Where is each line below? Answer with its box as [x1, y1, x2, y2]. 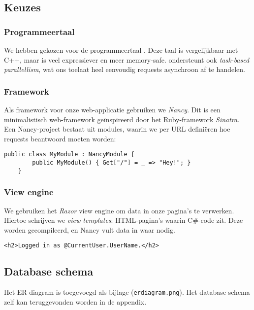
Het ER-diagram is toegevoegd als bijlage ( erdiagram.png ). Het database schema [4, 287, 250, 297]
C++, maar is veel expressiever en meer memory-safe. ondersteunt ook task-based [4, 54, 250, 65]
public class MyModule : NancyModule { [4, 151, 134, 158]
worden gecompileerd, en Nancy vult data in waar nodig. [4, 224, 175, 235]
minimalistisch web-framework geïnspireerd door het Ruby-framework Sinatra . [4, 114, 240, 124]
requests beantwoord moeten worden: [4, 133, 116, 143]
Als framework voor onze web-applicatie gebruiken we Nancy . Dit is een [4, 104, 221, 114]
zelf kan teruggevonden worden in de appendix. [4, 296, 147, 307]
